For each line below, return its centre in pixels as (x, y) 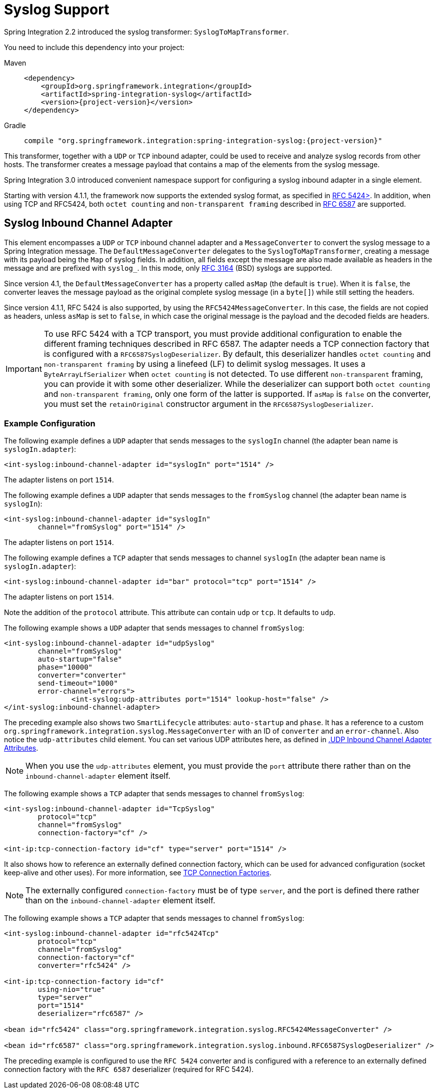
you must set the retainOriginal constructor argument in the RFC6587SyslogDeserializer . (208, 404)
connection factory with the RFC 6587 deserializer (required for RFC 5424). (129, 1069)
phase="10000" (65, 667)
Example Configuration (50, 423)
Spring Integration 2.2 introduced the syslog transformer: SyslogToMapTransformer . (146, 32)
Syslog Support (57, 10)
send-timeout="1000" (78, 683)
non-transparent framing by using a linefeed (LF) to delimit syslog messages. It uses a (204, 364)
